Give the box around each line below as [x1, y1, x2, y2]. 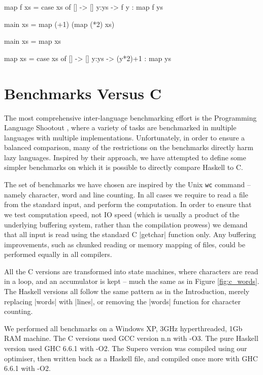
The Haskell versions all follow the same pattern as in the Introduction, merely [4, 286, 250, 297]
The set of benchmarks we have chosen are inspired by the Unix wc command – [4, 179, 251, 190]
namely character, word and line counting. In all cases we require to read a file [4, 189, 248, 199]
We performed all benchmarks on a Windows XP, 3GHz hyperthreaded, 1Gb [4, 323, 243, 333]
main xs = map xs [4, 36, 61, 46]
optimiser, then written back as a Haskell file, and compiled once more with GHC [4, 353, 258, 363]
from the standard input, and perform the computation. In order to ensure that [4, 199, 252, 210]
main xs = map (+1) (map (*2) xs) [4, 18, 115, 29]
